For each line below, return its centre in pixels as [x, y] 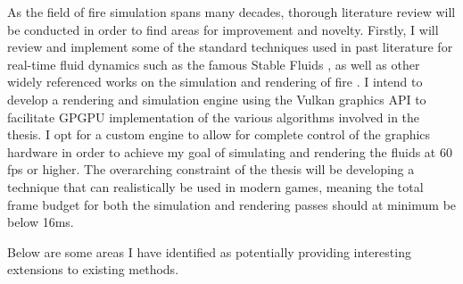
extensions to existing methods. [93, 269]
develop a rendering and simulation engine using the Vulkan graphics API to [217, 99]
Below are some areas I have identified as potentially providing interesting [209, 251]
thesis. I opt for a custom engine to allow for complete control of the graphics [219, 134]
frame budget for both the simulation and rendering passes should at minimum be [232, 204]
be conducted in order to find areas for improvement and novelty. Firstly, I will [223, 29]
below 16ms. [41, 222]
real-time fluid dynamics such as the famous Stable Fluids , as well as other [214, 64]
